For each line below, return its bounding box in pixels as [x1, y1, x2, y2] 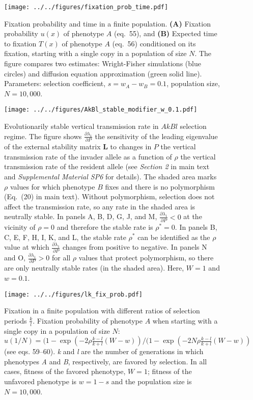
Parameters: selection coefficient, [4, 78, 106, 89]
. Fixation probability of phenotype [33, 315, 143, 326]
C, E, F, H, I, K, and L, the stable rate [4, 231, 126, 242]
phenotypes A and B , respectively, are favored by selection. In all [4, 356, 207, 366]
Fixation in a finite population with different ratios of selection [4, 305, 200, 316]
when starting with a [152, 315, 218, 326]
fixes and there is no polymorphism [105, 181, 215, 192]
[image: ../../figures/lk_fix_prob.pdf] [4, 290, 143, 298]
